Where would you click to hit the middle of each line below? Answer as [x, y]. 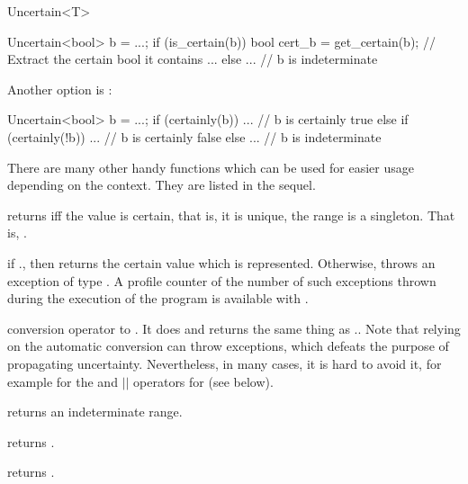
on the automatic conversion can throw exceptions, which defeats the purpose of [228, 346]
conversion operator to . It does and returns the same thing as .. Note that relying [234, 328]
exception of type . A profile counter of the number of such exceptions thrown [222, 280]
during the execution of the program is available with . [158, 298]
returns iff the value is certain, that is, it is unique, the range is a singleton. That [231, 215]
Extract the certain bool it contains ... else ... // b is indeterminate [193, 59]
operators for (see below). [203, 381]
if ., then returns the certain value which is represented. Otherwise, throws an [221, 262]
